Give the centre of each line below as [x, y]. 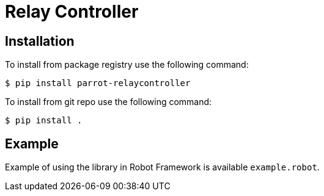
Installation [40, 41]
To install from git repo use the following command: [109, 102]
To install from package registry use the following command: [127, 65]
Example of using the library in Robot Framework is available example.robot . [162, 167]
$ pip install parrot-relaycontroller [98, 83]
